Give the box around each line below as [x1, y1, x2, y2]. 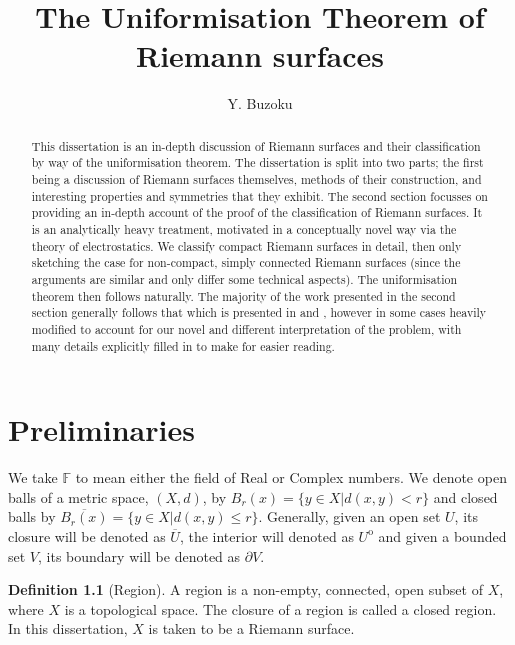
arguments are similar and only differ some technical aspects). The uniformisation [31, 270, 458, 287]
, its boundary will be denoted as [38, 545, 241, 566]
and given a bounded [378, 525, 507, 546]
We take [8, 467, 58, 488]
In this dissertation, [8, 618, 128, 639]
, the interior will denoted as [179, 525, 354, 546]
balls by [8, 506, 56, 527]
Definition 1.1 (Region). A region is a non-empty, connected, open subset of [8, 579, 483, 600]
